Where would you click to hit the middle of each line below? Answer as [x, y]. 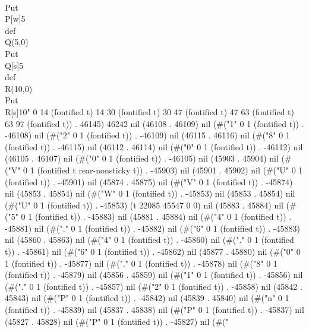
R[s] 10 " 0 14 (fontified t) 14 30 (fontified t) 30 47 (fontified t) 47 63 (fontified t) [149, 111]
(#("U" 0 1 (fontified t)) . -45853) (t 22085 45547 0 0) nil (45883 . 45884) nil [144, 205]
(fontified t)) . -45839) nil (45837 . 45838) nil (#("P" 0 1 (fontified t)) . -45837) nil [154, 310]
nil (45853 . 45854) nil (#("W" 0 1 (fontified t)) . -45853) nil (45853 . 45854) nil [150, 193]
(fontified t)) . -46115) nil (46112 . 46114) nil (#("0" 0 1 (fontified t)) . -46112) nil [154, 146]
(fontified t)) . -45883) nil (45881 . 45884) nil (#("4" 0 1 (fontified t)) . [163, 216]
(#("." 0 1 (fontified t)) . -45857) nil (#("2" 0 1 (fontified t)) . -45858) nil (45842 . [154, 286]
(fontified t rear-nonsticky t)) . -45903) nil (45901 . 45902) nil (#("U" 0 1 [170, 170]
